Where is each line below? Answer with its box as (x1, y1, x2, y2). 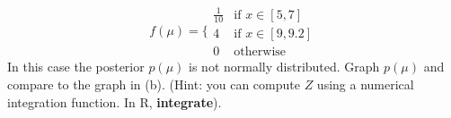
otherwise (234, 46, 287, 59)
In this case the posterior (7, 57, 145, 76)
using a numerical (316, 75, 414, 94)
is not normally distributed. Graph (189, 57, 380, 76)
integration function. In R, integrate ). (7, 92, 222, 111)
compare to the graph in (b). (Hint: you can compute (7, 75, 300, 94)
